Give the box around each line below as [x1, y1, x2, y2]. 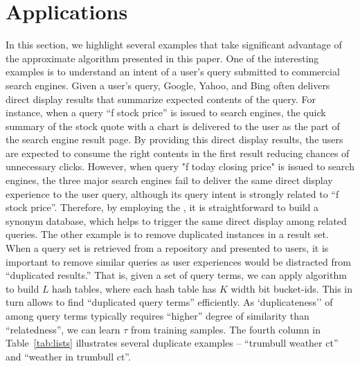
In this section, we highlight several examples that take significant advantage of [6, 37, 342, 52]
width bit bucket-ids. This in [231, 281, 353, 295]
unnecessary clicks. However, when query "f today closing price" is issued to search [6, 159, 354, 174]
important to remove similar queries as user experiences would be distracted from [6, 254, 351, 268]
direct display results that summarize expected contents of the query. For [6, 91, 316, 106]
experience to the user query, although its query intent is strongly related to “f [6, 186, 339, 201]
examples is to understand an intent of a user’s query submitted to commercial [6, 64, 340, 79]
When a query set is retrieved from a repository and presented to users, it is [6, 241, 329, 255]
